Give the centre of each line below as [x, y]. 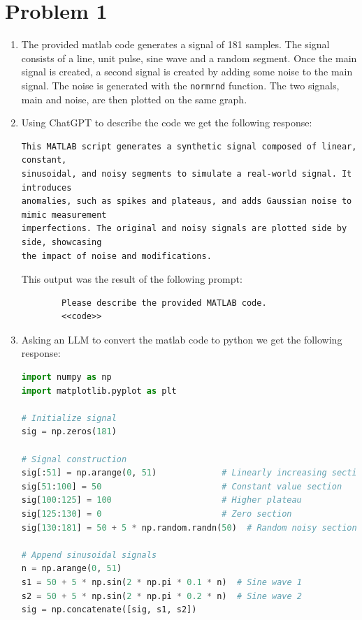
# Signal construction [74, 459]
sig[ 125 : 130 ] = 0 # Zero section [157, 514]
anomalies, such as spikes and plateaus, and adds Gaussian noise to [187, 201]
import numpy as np [66, 377]
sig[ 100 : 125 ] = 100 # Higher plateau [161, 500]
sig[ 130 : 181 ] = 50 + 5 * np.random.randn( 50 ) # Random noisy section [189, 527]
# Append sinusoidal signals [89, 555]
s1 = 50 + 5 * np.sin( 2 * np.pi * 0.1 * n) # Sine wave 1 [161, 582]
